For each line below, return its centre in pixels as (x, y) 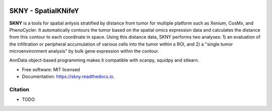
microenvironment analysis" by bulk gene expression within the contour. (84, 51)
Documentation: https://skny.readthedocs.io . (68, 77)
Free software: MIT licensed (51, 69)
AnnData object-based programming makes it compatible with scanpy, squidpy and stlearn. (104, 60)
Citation (19, 89)
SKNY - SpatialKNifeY (44, 11)
